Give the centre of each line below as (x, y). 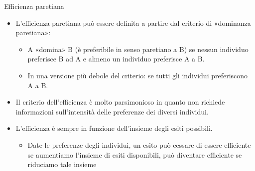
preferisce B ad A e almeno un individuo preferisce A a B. (116, 59)
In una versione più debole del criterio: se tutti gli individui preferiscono (138, 75)
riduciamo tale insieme (62, 164)
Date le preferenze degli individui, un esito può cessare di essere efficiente (139, 144)
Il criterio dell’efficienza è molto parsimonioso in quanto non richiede (120, 102)
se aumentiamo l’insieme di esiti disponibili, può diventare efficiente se (135, 154)
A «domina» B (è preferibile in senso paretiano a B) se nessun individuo (138, 49)
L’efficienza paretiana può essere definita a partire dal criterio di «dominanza (133, 23)
